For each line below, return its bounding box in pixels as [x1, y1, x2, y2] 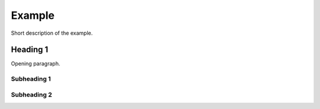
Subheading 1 [11, 75, 51, 83]
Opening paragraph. [11, 60, 60, 67]
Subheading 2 [11, 90, 53, 98]
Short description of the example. [11, 29, 93, 37]
